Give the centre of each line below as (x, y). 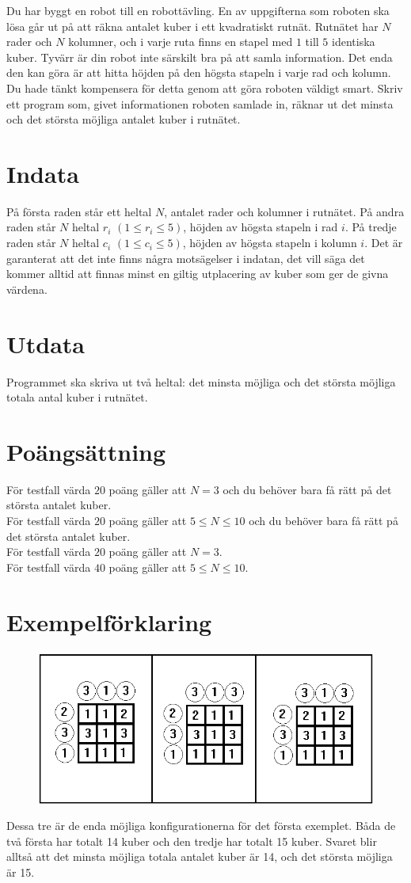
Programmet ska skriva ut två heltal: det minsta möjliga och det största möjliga (201, 381)
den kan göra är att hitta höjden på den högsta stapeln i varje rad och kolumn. (199, 72)
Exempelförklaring (109, 621)
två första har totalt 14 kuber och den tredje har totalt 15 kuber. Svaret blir (192, 841)
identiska (354, 42)
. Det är (384, 243)
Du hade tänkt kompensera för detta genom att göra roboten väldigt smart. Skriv (205, 88)
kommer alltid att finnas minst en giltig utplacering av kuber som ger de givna (198, 274)
